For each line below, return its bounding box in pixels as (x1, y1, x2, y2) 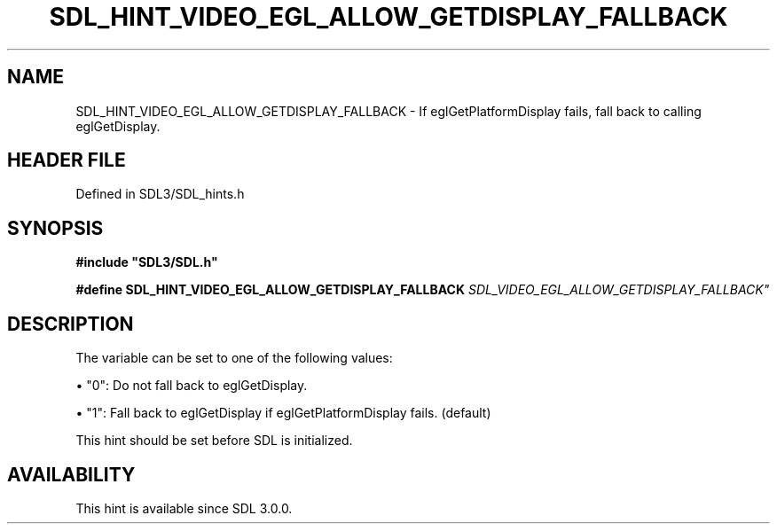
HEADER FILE (7, 149, 126, 172)
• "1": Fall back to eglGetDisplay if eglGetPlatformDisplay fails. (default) (75, 405, 491, 421)
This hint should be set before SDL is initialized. (75, 433, 353, 449)
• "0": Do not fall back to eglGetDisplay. (75, 378, 308, 394)
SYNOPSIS (7, 216, 104, 239)
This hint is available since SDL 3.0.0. (75, 500, 293, 516)
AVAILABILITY (7, 463, 136, 486)
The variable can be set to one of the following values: (75, 350, 393, 366)
